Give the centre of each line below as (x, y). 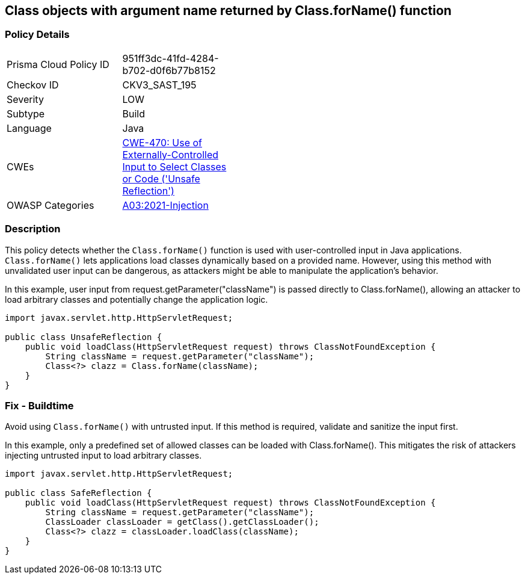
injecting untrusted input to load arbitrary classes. (103, 456)
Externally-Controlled (170, 154)
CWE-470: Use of (162, 142)
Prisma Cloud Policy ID (58, 64)
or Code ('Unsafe (161, 178)
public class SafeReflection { (78, 493)
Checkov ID (33, 85)
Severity (25, 99)
